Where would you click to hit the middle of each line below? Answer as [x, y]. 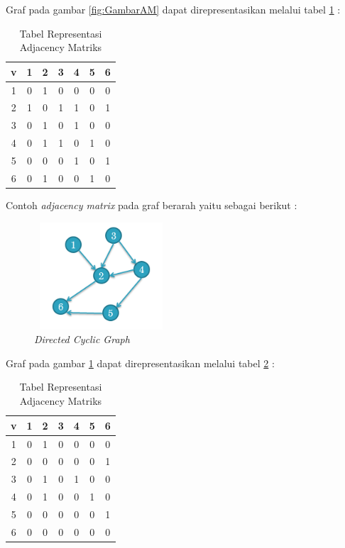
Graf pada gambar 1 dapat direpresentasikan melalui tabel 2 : [140, 363]
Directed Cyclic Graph [82, 339]
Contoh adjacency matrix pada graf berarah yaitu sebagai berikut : [152, 205]
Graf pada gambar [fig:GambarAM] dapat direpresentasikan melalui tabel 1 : [173, 9]
